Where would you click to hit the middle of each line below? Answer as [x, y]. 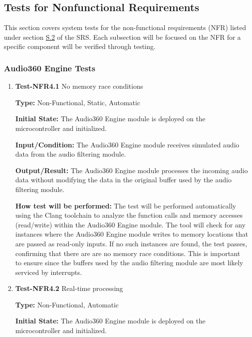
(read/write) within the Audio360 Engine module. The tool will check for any [130, 224]
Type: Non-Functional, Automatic [67, 304]
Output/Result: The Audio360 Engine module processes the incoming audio [132, 170]
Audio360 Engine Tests [50, 68]
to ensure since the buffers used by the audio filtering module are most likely [129, 263]
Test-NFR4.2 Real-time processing [69, 288]
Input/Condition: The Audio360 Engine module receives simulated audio [127, 144]
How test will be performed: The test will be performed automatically [126, 205]
